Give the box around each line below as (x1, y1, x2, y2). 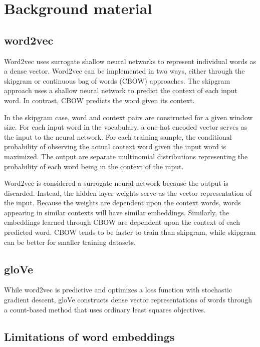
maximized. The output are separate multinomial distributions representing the (4, 151, 248, 161)
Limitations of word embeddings (4, 328, 175, 344)
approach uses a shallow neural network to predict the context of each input (4, 85, 237, 96)
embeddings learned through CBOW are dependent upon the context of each (4, 217, 240, 227)
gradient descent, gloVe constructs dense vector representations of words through (4, 294, 252, 305)
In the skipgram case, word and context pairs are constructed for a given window (4, 112, 253, 122)
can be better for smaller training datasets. (4, 236, 136, 247)
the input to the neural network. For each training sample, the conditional (4, 131, 232, 142)
